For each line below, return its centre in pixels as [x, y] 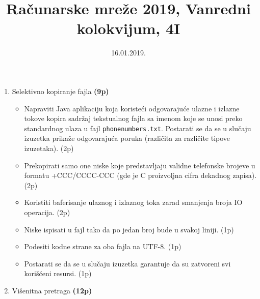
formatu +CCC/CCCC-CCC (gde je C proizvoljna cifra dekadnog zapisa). [140, 175]
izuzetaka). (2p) [49, 148]
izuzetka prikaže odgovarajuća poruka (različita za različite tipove [127, 138]
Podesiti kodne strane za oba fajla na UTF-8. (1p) [103, 246]
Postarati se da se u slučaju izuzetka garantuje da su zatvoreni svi [127, 263]
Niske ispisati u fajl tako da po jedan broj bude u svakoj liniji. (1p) [129, 229]
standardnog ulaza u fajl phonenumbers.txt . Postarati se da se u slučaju [138, 128]
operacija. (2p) [47, 212]
